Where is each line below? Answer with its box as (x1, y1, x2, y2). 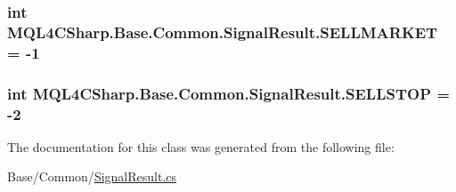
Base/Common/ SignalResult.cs (7, 167, 177, 186)
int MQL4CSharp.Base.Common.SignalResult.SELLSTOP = (7, 82, 450, 104)
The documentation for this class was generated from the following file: (7, 137, 395, 156)
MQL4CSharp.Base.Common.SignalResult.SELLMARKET (7, 20, 438, 43)
